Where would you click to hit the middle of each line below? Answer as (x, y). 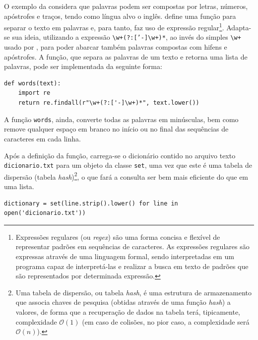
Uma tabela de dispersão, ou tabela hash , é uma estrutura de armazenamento (133, 292)
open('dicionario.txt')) (45, 213)
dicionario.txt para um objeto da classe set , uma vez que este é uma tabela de (128, 165)
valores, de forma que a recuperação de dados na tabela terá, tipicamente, (128, 311)
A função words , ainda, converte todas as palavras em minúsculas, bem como (121, 119)
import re (34, 93)
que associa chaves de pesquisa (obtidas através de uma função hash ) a (123, 302)
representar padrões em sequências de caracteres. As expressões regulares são (132, 246)
